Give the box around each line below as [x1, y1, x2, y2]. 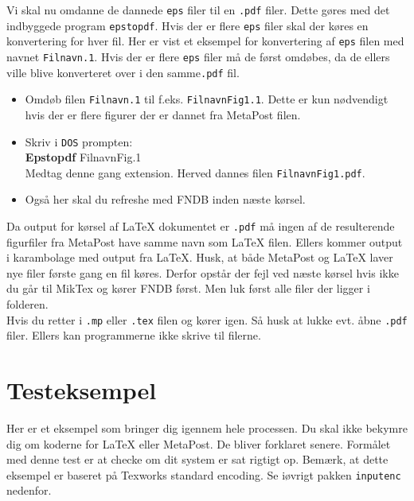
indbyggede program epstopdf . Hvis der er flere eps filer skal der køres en [6, 17, 369, 33]
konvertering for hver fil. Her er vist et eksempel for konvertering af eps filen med [6, 33, 404, 49]
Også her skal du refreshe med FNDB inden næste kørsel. [25, 191, 306, 208]
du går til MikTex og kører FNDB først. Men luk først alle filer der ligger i [6, 280, 370, 297]
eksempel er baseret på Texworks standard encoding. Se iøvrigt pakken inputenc [6, 466, 401, 483]
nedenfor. [6, 482, 52, 499]
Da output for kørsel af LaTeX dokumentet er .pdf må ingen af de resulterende [6, 218, 395, 235]
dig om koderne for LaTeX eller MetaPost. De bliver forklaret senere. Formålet [6, 435, 391, 452]
